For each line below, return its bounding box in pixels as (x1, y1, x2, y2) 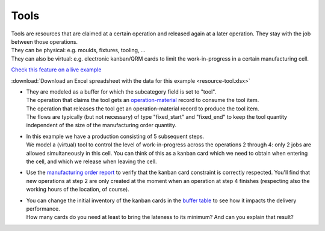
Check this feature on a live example (11, 66, 102, 73)
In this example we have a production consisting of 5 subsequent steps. (26, 133, 205, 140)
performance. (26, 205, 60, 212)
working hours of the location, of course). (26, 186, 129, 193)
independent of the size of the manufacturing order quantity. (26, 122, 177, 129)
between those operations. (11, 38, 78, 45)
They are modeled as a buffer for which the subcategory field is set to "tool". (26, 88, 217, 95)
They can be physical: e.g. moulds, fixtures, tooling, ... (11, 47, 146, 54)
